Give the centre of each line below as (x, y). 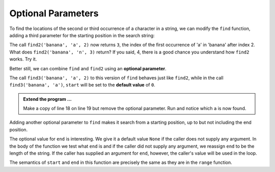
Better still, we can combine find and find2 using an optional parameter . (88, 68)
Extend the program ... (47, 99)
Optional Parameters (54, 13)
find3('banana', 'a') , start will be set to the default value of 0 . (82, 85)
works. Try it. (23, 59)
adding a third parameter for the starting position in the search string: (82, 35)
